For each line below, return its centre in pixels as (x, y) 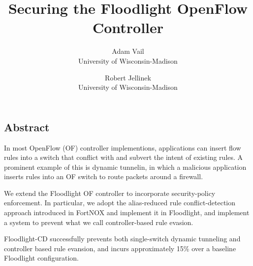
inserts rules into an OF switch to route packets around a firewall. (104, 176)
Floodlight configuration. (41, 258)
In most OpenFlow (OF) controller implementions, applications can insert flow (123, 147)
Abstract (27, 127)
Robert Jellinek (128, 77)
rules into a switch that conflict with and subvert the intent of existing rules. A (124, 157)
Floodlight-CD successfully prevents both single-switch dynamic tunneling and (122, 239)
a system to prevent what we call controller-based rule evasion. (99, 222)
